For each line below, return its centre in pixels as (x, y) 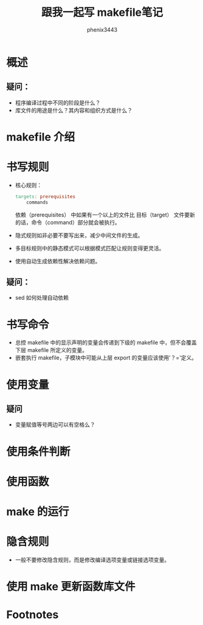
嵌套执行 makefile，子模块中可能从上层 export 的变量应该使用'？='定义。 (106, 358)
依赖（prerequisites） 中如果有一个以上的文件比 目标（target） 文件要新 (105, 215)
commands (37, 202)
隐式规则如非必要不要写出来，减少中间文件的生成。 (79, 235)
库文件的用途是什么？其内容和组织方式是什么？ (74, 110)
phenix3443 (102, 29)
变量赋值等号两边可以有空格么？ (55, 425)
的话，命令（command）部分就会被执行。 (67, 222)
